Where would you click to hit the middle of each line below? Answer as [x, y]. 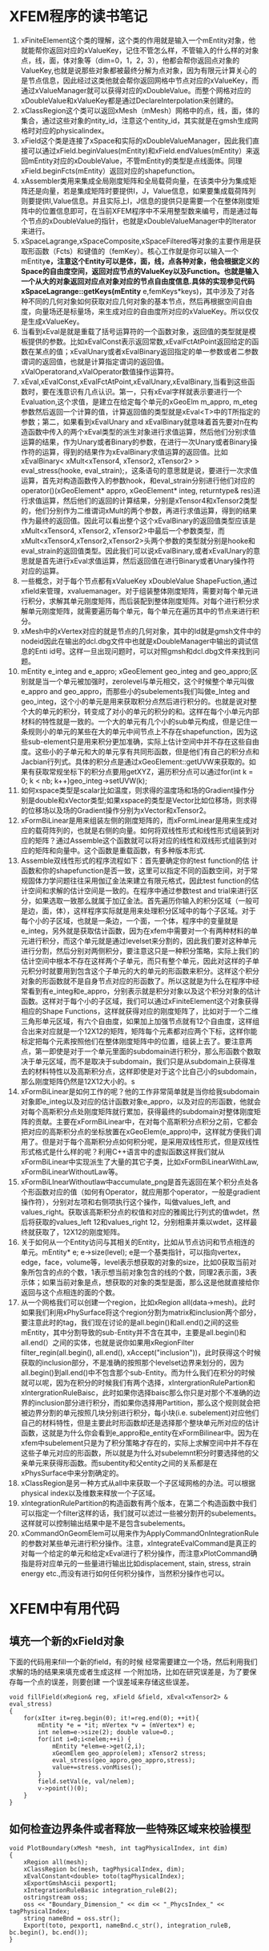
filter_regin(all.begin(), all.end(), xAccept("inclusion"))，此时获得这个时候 [141, 1352]
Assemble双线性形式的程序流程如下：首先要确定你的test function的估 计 [139, 860]
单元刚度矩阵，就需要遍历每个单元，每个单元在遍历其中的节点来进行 [140, 610]
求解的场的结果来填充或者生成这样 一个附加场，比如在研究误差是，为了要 [129, 1671]
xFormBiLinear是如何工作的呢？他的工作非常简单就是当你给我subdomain [140, 1091]
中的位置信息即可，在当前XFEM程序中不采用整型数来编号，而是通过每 [143, 210]
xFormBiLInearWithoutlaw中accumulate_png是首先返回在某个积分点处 [136, 1182]
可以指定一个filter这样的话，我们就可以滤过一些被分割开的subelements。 [141, 1513]
